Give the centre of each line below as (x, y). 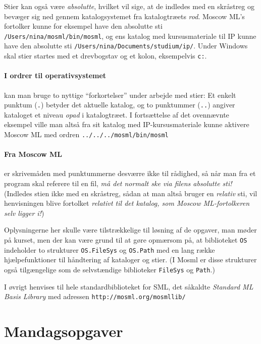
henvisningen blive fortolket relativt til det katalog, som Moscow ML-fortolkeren (127, 203)
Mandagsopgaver (64, 331)
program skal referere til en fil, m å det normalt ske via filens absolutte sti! (118, 183)
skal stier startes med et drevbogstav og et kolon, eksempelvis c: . (106, 56)
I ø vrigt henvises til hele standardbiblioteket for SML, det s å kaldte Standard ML (129, 286)
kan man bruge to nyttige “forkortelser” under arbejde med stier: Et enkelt (120, 95)
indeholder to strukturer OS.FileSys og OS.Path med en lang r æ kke (110, 249)
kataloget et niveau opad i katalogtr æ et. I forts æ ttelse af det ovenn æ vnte (117, 114)
